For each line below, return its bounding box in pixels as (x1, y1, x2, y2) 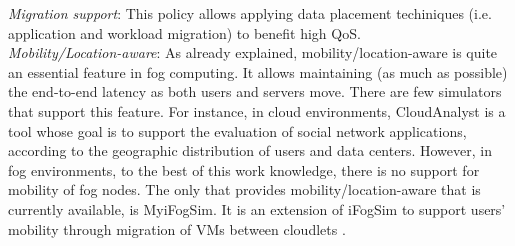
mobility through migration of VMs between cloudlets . (8, 218, 346, 239)
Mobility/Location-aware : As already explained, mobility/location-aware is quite (8, 42, 498, 63)
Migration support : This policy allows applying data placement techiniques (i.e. (8, 3, 492, 23)
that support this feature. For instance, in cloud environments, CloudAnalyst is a (8, 100, 506, 121)
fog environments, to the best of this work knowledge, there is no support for (8, 159, 480, 180)
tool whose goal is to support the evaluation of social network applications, (8, 120, 467, 141)
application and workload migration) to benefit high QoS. (8, 22, 361, 43)
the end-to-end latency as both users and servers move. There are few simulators (8, 81, 502, 102)
